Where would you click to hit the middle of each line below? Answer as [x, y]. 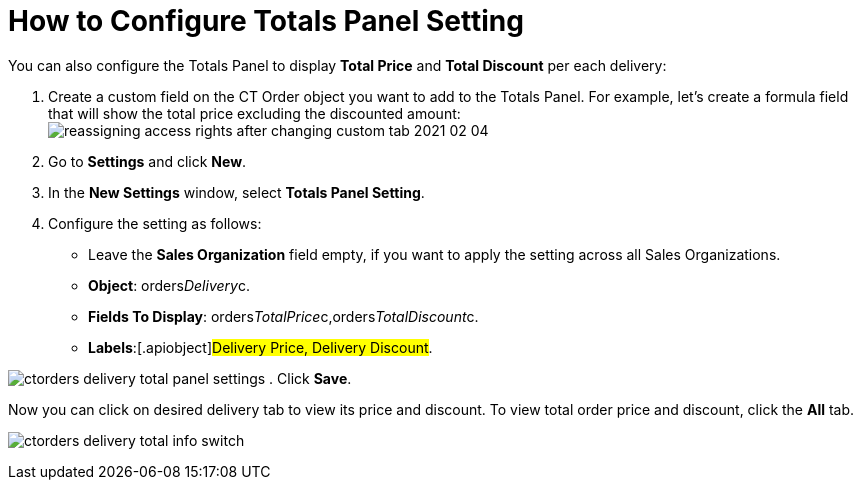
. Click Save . [310, 378]
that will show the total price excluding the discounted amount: [254, 113]
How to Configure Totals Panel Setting [266, 21]
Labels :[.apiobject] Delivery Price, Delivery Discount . [260, 347]
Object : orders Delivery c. [169, 285]
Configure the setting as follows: [155, 223]
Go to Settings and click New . [147, 161]
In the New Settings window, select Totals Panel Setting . [236, 192]
